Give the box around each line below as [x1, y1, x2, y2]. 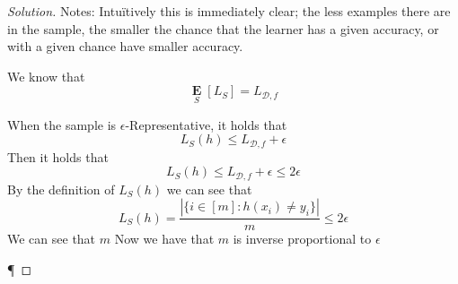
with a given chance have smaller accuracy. [7, 37, 243, 56]
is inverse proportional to [233, 229, 372, 248]
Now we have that [114, 229, 215, 248]
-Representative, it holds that [125, 115, 287, 133]
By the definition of [7, 179, 115, 198]
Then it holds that [7, 147, 109, 166]
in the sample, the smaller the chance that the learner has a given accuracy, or [7, 19, 439, 38]
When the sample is [7, 115, 117, 133]
